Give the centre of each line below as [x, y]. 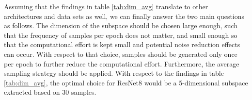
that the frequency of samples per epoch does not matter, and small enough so [121, 35]
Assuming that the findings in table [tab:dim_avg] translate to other [106, 6]
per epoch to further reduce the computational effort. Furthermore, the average [122, 63]
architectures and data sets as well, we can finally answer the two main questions [124, 16]
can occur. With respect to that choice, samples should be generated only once [121, 54]
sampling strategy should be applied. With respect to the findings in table [114, 73]
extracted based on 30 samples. [50, 92]
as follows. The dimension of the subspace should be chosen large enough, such [121, 25]
